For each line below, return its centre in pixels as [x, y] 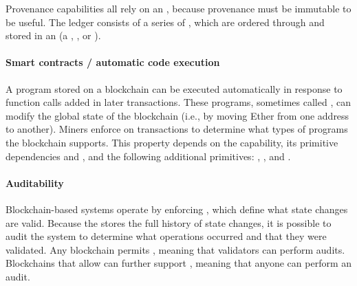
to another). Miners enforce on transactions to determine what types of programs [177, 129]
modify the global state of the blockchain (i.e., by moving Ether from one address [177, 115]
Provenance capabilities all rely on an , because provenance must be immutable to [178, 8]
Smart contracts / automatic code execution [113, 62]
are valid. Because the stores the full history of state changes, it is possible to [169, 222]
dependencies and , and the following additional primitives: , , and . [148, 156]
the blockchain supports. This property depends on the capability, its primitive [172, 142]
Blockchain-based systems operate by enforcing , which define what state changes [177, 209]
